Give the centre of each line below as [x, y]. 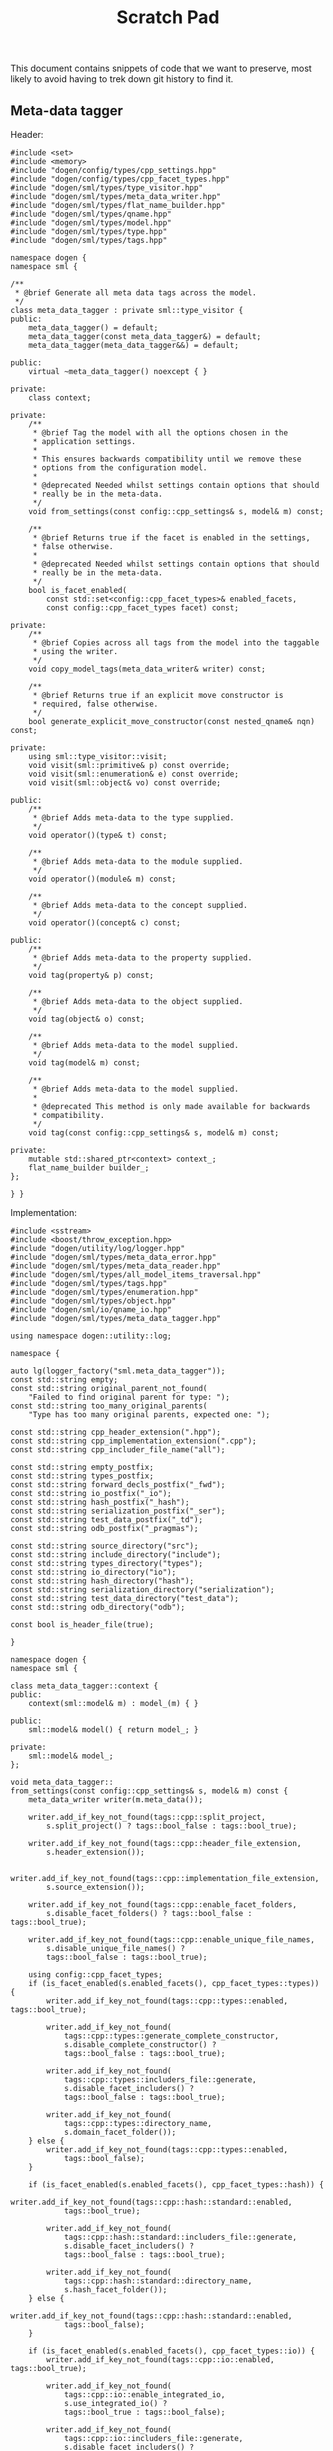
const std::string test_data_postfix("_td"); [106, 1520]
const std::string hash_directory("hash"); [102, 1581]
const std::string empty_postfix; [82, 1467]
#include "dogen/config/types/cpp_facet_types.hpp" [120, 179]
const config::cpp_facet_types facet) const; [143, 608]
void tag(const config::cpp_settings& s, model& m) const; [154, 1133]
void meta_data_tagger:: [62, 1782]
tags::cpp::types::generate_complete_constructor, [171, 2036]
